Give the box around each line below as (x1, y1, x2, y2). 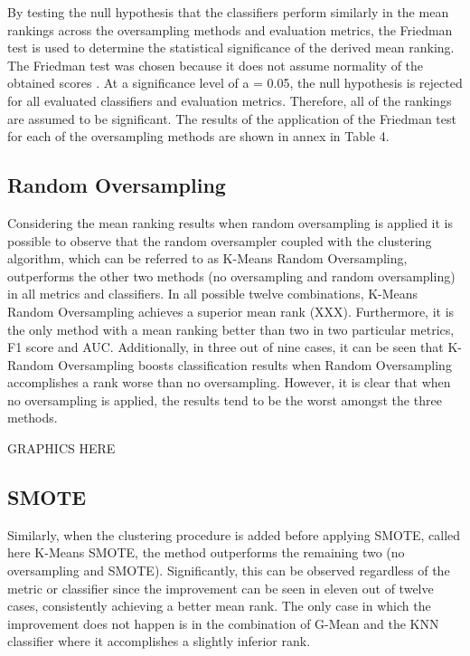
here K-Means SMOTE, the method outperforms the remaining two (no (7, 543, 405, 562)
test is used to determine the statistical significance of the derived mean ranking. (7, 38, 455, 57)
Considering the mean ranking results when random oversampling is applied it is (7, 213, 454, 232)
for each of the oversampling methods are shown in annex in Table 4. (7, 127, 390, 146)
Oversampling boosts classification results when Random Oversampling (58, 355, 452, 374)
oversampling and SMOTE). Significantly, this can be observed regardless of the (7, 561, 450, 580)
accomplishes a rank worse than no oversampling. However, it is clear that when (7, 373, 451, 392)
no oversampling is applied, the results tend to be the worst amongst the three (7, 390, 442, 409)
